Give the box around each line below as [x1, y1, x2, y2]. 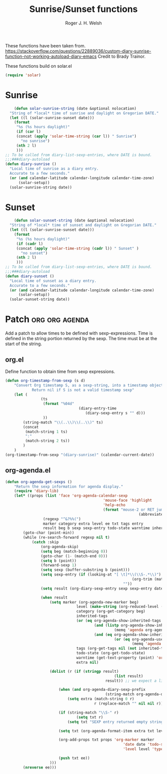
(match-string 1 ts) [25, 429, 68, 434]
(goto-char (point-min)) [23, 530, 75, 536]
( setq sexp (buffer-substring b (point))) [40, 568, 130, 573]
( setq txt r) [76, 715, 103, 720]
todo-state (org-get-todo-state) [76, 651, 146, 656]
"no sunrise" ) [20, 138, 50, 143]
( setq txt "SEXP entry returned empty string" [67, 719, 166, 724]
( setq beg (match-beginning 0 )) [40, 549, 108, 554]
